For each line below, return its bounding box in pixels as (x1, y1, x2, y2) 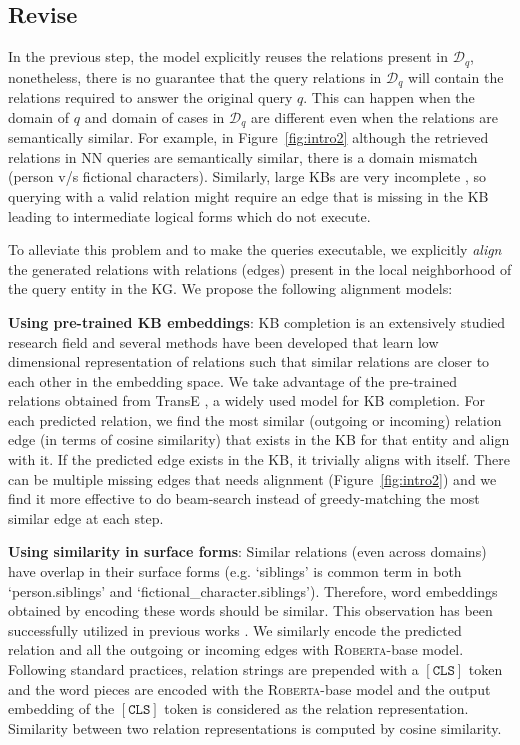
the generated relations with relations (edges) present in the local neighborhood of (8, 258, 512, 279)
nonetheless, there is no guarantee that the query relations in (8, 66, 382, 87)
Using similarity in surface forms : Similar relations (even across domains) (8, 541, 487, 562)
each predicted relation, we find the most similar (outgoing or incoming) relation (8, 409, 502, 430)
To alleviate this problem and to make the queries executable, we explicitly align (8, 239, 502, 260)
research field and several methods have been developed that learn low (8, 331, 439, 352)
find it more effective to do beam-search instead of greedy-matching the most (8, 488, 480, 509)
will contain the (408, 66, 504, 87)
